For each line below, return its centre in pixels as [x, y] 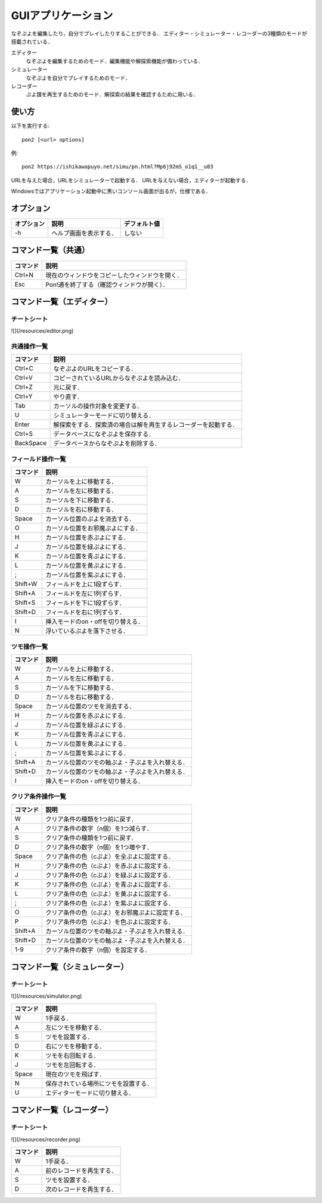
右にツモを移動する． [75, 1046]
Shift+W [26, 584]
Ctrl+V [24, 378]
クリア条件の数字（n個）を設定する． [98, 950]
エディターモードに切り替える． [90, 1092]
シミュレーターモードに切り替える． [104, 415]
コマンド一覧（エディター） [62, 301]
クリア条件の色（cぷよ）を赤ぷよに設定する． [110, 865]
